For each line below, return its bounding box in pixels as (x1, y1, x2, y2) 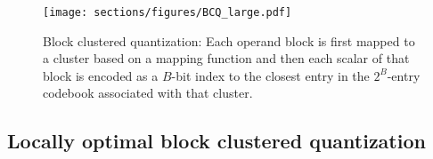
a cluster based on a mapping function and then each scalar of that (43, 49, 410, 68)
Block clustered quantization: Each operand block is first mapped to (43, 31, 415, 50)
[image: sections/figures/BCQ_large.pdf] (43, 6, 292, 19)
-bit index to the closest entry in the (171, 66, 370, 84)
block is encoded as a (43, 66, 159, 84)
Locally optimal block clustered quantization (7, 127, 426, 155)
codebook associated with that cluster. (43, 83, 253, 102)
